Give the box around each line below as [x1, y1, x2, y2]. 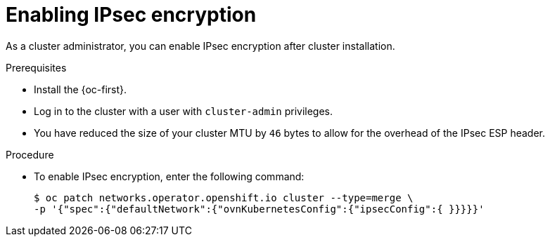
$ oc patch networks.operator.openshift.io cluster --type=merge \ [34, 191, 414, 203]
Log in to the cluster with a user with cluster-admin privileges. [34, 105, 333, 117]
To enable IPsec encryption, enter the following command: [34, 170, 305, 182]
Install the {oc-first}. [34, 83, 127, 95]
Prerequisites [6, 61, 67, 74]
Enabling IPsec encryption [6, 3, 257, 27]
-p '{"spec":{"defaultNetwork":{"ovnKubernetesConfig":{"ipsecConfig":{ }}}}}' [34, 203, 485, 215]
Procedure [6, 148, 54, 161]
